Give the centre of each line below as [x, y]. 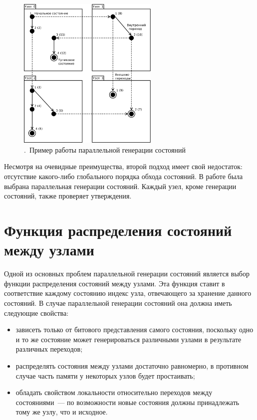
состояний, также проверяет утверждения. [68, 196]
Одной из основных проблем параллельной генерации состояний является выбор [127, 274]
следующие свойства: [36, 313]
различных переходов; [49, 349]
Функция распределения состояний [118, 230]
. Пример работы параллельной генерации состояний [105, 149]
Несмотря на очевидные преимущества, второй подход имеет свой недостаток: [123, 166]
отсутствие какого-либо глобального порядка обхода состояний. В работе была [124, 176]
